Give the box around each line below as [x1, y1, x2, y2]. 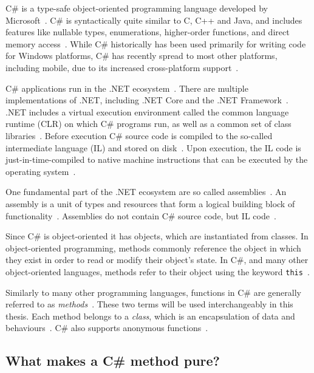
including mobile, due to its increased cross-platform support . [5, 61, 239, 74]
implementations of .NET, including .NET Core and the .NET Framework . [5, 94, 288, 106]
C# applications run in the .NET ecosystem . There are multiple [5, 81, 248, 94]
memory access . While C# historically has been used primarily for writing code [5, 37, 306, 50]
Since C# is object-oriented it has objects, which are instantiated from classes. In [5, 230, 309, 242]
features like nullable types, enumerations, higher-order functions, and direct [5, 26, 290, 38]
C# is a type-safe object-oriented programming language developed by [5, 2, 268, 14]
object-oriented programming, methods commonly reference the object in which [5, 241, 301, 254]
